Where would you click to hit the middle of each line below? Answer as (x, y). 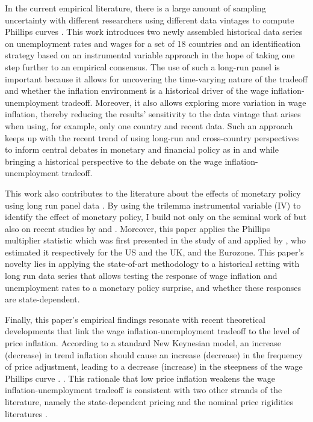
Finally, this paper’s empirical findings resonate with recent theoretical (135, 319)
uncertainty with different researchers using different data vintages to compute (150, 20)
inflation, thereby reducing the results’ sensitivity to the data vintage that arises (153, 114)
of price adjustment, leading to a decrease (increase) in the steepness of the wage (154, 366)
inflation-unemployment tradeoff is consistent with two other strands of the (144, 390)
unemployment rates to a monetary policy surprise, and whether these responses (153, 287)
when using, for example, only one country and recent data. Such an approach (149, 125)
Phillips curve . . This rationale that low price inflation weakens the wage (140, 378)
